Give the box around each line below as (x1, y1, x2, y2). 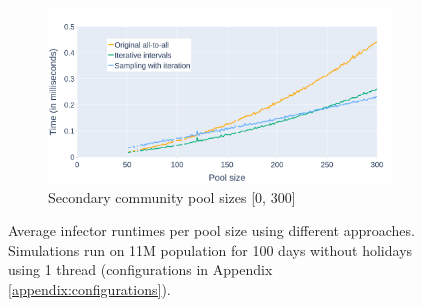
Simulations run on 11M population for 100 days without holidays (8, 239, 413, 260)
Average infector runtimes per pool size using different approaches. (8, 220, 415, 241)
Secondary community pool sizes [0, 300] (48, 186, 296, 207)
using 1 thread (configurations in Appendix (8, 259, 273, 280)
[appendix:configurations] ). (8, 278, 171, 299)
